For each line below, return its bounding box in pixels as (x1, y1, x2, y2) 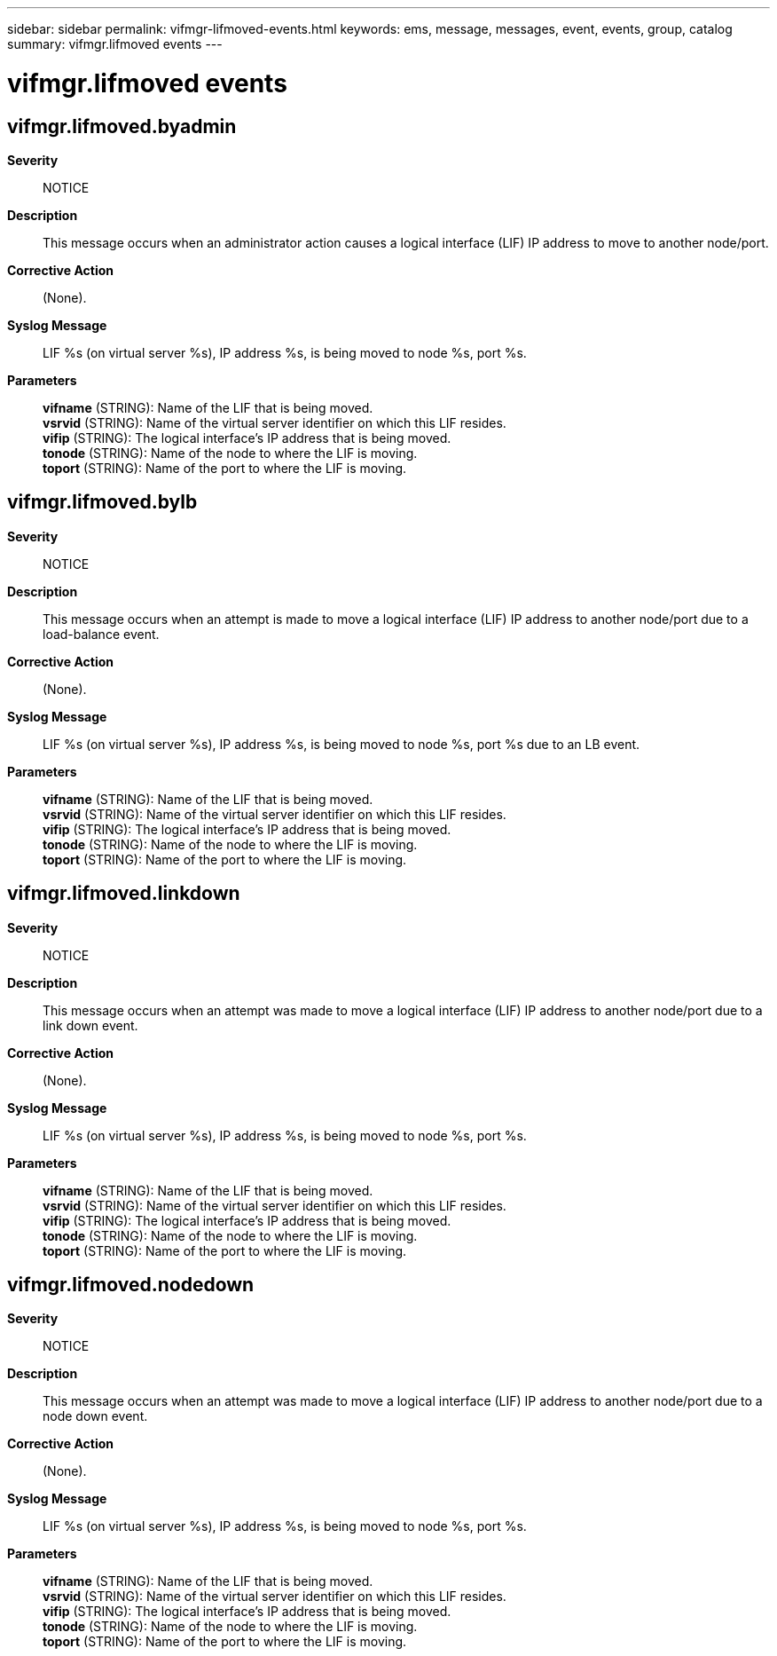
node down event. (43, 1408, 148, 1424)
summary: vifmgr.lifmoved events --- (7, 36, 223, 51)
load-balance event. (43, 626, 160, 642)
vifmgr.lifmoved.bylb (7, 491, 198, 514)
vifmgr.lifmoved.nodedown (7, 1274, 255, 1297)
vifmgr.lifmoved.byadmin (7, 114, 237, 138)
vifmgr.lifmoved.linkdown (7, 882, 240, 905)
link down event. (43, 1017, 138, 1033)
